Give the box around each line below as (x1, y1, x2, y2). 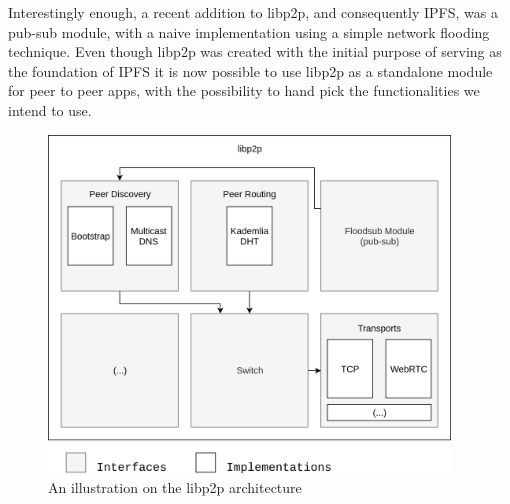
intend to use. (8, 99, 92, 120)
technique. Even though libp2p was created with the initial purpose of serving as (8, 41, 502, 62)
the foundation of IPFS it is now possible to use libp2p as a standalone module (8, 60, 493, 81)
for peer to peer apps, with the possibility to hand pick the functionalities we (8, 80, 480, 101)
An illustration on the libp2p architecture (48, 477, 302, 498)
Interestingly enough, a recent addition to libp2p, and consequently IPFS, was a (8, 2, 498, 22)
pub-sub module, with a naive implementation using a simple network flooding (8, 21, 490, 42)
